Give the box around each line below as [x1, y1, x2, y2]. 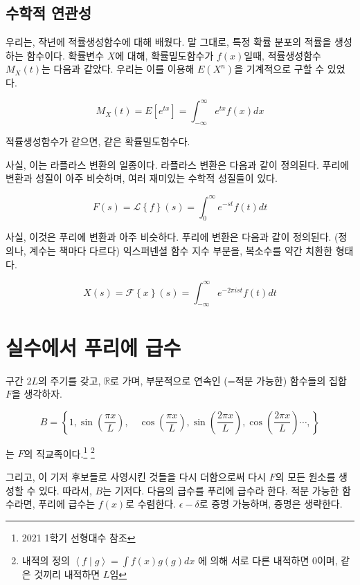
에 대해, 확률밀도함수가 [115, 48, 214, 62]
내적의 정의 [21, 553, 70, 568]
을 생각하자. [12, 387, 62, 401]
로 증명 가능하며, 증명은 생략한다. [199, 496, 343, 511]
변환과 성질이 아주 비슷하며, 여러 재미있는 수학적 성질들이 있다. [6, 171, 278, 185]
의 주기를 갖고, [37, 373, 101, 387]
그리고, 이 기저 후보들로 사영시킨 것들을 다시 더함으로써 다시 [6, 470, 267, 483]
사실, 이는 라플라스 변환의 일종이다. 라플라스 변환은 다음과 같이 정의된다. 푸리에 [6, 157, 350, 171]
